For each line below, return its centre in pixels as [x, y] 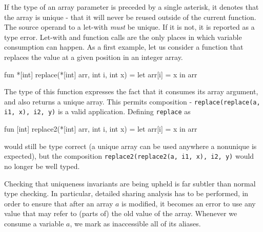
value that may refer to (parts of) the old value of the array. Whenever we [121, 213]
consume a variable [34, 223]
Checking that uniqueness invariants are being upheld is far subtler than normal [130, 183]
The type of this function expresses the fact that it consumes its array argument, [131, 91]
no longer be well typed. [42, 166]
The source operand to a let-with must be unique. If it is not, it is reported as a [129, 27]
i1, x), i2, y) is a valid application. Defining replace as [97, 111]
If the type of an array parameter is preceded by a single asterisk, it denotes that [131, 7]
